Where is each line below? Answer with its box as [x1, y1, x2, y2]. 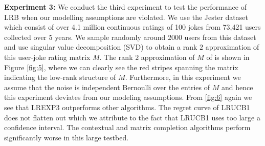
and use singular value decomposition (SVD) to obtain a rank [4, 41, 197, 52]
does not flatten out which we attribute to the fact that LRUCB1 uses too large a [4, 112, 260, 122]
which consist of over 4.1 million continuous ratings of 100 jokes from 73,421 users [4, 22, 261, 32]
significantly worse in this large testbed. [4, 132, 129, 142]
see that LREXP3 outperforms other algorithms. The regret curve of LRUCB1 [4, 101, 250, 112]
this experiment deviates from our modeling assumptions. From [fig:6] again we [4, 92, 252, 102]
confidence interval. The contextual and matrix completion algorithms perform [4, 122, 251, 133]
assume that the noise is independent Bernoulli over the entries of [4, 81, 210, 92]
